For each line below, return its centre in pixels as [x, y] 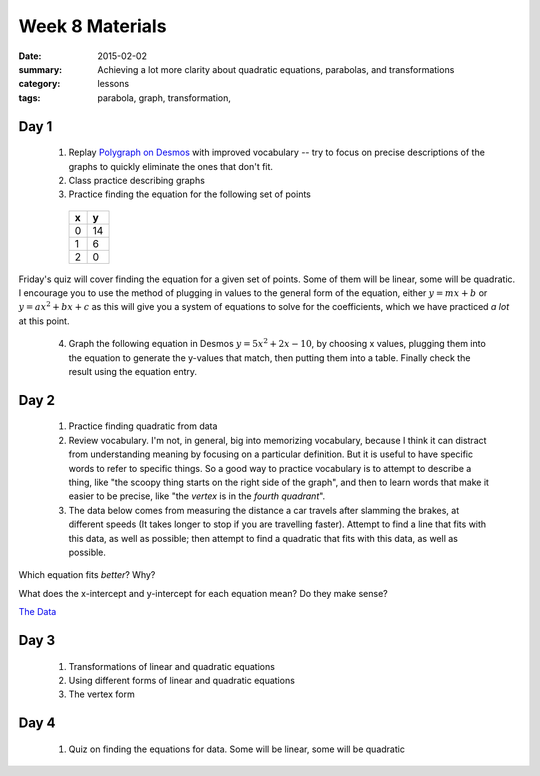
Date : [30, 56]
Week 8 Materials [92, 26]
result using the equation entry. [133, 372]
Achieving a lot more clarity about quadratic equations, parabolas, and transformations [276, 69]
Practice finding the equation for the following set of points [190, 194]
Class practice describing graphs [136, 180]
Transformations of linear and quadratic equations [171, 666]
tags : [29, 97]
